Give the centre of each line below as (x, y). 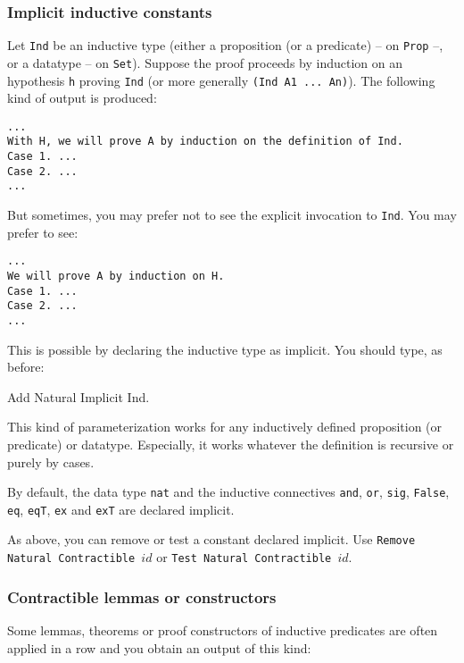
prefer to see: (43, 232)
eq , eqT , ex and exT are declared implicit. (121, 509)
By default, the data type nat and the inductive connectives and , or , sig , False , (228, 492)
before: (26, 367)
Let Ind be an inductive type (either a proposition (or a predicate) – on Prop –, (225, 45)
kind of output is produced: (82, 98)
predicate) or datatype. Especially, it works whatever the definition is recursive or (231, 444)
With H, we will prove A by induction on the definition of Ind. (205, 142)
